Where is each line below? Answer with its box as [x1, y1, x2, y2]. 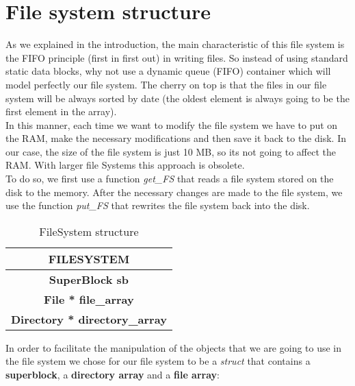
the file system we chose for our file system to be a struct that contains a [5, 354, 311, 368]
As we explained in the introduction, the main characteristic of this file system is [5, 37, 345, 51]
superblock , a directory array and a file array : [5, 367, 220, 382]
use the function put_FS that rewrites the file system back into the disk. [5, 198, 310, 213]
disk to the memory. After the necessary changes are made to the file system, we [5, 184, 343, 199]
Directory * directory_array [11, 311, 167, 327]
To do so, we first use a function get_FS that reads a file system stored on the [5, 171, 334, 186]
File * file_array [44, 291, 134, 307]
